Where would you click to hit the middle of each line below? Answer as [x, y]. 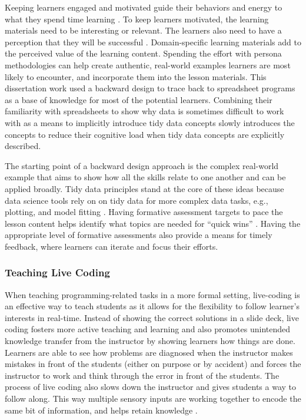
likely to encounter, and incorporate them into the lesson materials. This [136, 76]
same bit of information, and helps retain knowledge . [101, 410]
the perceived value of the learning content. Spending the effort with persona [143, 53]
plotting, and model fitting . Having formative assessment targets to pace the [144, 212]
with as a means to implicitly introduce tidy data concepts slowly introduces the [150, 122]
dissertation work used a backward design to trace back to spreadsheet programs [150, 88]
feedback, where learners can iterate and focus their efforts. [112, 246]
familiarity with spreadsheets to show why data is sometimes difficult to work [144, 111]
